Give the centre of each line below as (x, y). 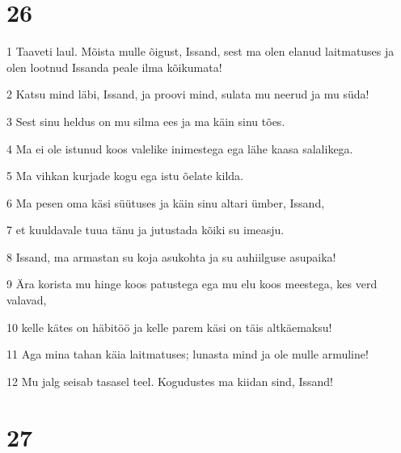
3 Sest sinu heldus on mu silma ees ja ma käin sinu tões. (146, 121)
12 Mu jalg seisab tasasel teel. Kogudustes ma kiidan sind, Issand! (170, 381)
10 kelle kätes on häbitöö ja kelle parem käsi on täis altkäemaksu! (169, 327)
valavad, (27, 300)
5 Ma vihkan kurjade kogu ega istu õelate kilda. (125, 176)
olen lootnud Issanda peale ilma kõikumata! (114, 67)
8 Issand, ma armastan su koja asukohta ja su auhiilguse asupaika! (171, 256)
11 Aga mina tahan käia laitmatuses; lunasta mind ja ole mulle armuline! (188, 354)
